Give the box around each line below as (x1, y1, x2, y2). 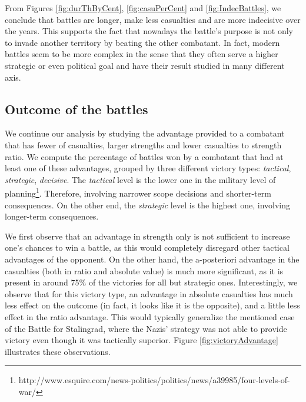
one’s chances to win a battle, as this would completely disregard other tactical (5, 241, 290, 254)
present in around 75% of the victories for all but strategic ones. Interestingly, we (5, 276, 298, 288)
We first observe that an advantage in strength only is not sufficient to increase (5, 230, 290, 242)
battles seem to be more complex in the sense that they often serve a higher (5, 48, 278, 60)
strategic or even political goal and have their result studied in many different (5, 59, 285, 71)
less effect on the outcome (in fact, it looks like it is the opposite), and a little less (5, 299, 300, 311)
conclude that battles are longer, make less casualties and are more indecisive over (5, 13, 301, 25)
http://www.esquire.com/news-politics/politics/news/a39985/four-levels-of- (18, 374, 290, 386)
